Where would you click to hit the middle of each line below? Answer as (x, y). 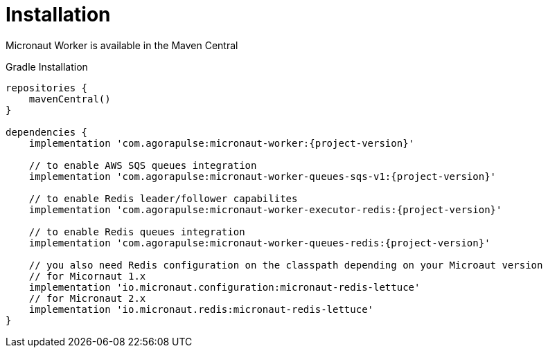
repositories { (47, 88)
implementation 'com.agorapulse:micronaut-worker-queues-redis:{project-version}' (259, 243)
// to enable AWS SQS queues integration (143, 165)
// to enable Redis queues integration (137, 232)
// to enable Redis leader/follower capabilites (163, 198)
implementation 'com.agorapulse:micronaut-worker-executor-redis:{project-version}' (265, 209)
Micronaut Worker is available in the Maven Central (122, 45)
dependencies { (47, 132)
